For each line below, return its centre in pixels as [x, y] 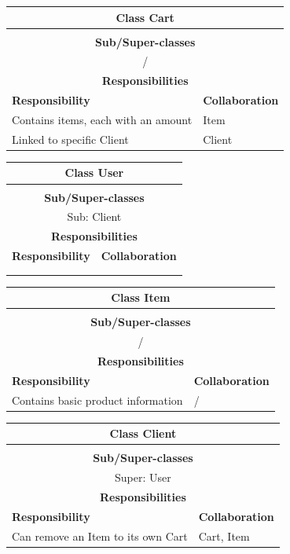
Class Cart [145, 17]
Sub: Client [94, 216]
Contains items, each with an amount [102, 119]
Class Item [141, 297]
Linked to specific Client [70, 139]
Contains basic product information [97, 400]
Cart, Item [224, 536]
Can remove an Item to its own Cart [100, 536]
